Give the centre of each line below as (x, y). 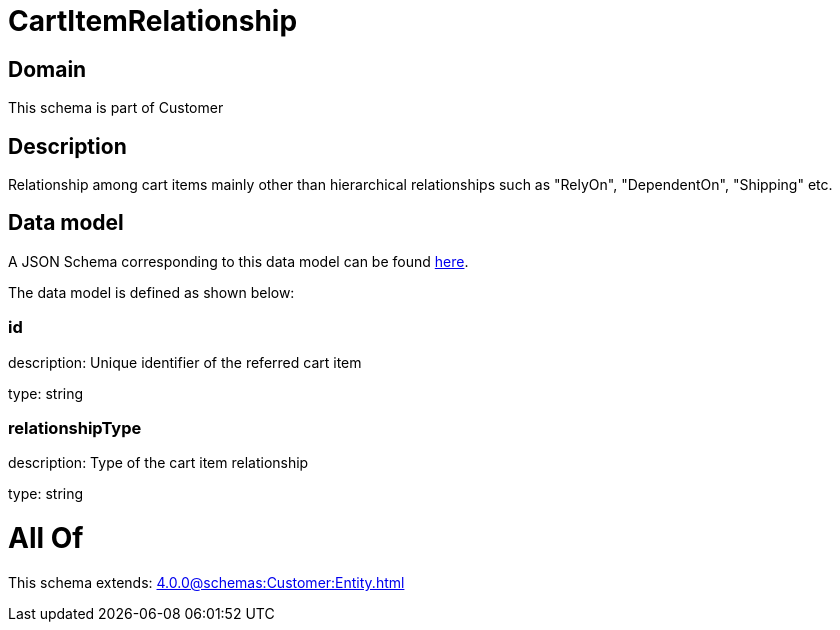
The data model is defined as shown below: (151, 292)
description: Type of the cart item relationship (158, 463)
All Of (46, 538)
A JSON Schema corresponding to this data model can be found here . (238, 261)
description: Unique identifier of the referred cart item (185, 362)
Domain (47, 69)
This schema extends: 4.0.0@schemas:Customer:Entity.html (206, 582)
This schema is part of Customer (116, 108)
